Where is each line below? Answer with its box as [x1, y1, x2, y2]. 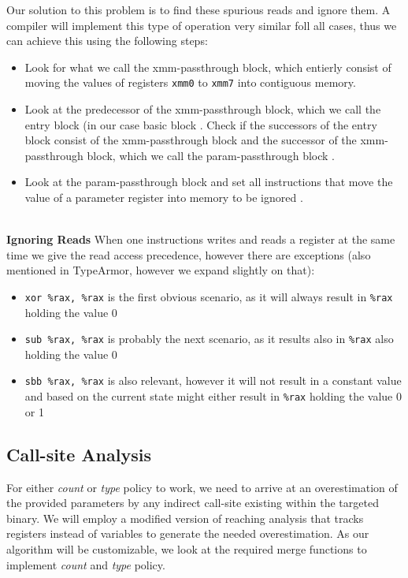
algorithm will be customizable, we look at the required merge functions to [6, 540, 367, 557]
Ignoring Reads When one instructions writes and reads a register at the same [6, 231, 395, 248]
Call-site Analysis [6, 442, 151, 466]
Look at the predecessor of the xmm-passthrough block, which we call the [24, 101, 381, 117]
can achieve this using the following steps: [6, 32, 208, 49]
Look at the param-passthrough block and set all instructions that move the [24, 173, 393, 190]
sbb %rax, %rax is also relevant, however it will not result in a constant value [24, 372, 402, 389]
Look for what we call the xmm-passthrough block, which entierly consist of [24, 58, 391, 75]
